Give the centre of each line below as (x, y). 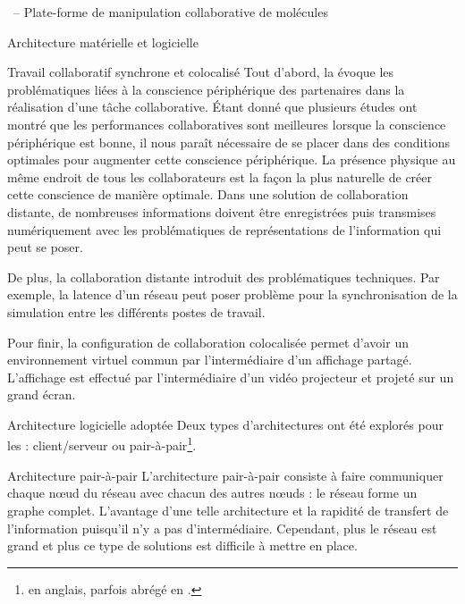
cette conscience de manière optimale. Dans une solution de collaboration (208, 194)
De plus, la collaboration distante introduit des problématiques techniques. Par (224, 277)
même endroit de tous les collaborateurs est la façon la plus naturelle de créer (220, 176)
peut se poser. (45, 247)
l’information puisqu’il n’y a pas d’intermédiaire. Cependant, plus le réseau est (222, 528)
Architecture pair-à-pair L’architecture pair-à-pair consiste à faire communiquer (225, 475)
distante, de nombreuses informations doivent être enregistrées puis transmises (222, 211)
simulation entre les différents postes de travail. (136, 311)
